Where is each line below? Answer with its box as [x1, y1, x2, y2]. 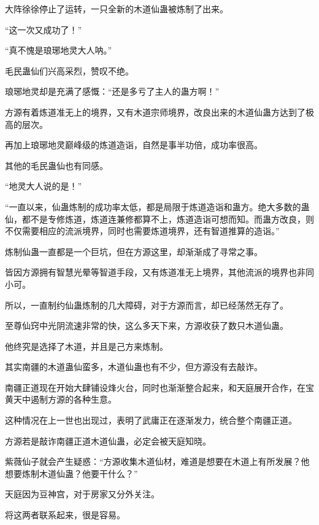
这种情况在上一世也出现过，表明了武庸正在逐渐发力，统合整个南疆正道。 [5, 414, 297, 427]
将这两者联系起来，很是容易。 [5, 508, 125, 521]
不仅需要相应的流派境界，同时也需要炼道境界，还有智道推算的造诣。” [5, 224, 280, 237]
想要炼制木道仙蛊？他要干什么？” [5, 467, 138, 480]
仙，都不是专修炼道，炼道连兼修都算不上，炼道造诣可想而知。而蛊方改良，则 [5, 212, 314, 225]
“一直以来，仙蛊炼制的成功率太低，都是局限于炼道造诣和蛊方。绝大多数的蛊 [5, 200, 310, 213]
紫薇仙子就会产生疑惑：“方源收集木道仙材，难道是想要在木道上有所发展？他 [5, 455, 310, 468]
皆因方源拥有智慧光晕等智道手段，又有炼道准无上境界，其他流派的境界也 [5, 266, 297, 278]
